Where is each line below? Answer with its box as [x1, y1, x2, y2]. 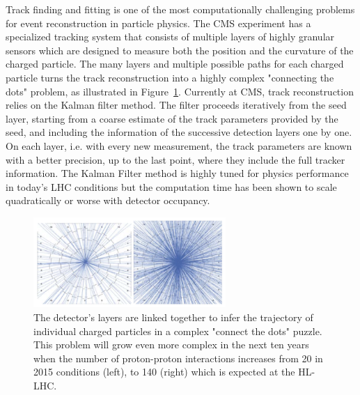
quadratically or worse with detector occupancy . [6, 193, 210, 208]
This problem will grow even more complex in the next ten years [33, 337, 309, 352]
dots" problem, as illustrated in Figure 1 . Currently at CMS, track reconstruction [6, 84, 354, 98]
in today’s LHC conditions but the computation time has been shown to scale [6, 179, 337, 194]
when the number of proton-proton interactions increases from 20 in [33, 350, 323, 365]
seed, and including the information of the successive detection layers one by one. [6, 125, 352, 139]
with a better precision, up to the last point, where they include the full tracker [6, 152, 345, 166]
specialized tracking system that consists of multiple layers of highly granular [6, 29, 335, 44]
